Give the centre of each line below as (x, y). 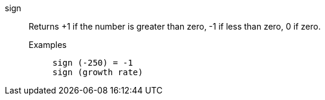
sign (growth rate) (98, 72)
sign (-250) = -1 (93, 63)
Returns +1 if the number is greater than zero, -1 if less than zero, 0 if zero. (175, 26)
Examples (48, 45)
